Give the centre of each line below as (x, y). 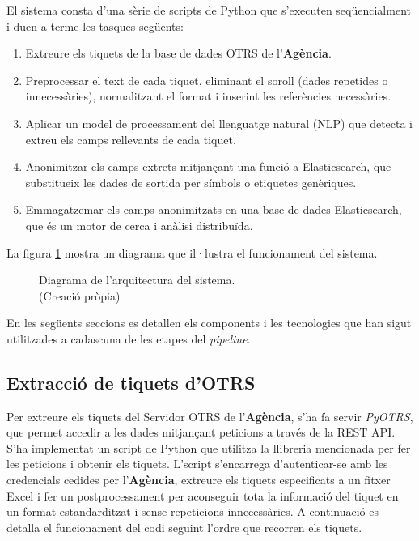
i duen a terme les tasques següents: (95, 26)
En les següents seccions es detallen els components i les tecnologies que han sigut (209, 323)
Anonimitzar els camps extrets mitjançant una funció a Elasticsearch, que (208, 166)
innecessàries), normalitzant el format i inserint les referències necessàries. (208, 96)
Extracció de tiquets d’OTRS (131, 382)
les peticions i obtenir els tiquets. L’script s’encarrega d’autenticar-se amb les (197, 464)
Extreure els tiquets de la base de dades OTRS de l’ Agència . (178, 53)
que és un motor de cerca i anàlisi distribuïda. (139, 225)
